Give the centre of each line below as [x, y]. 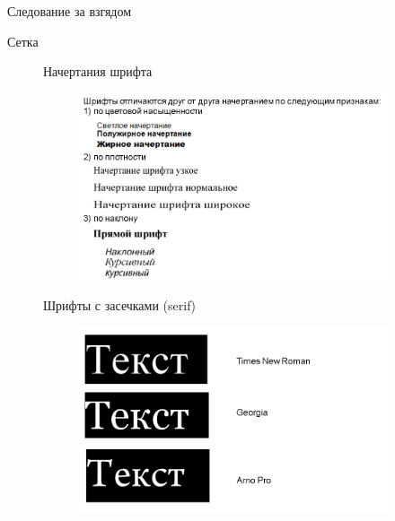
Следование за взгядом [70, 11]
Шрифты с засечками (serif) [119, 304]
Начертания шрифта [98, 71]
